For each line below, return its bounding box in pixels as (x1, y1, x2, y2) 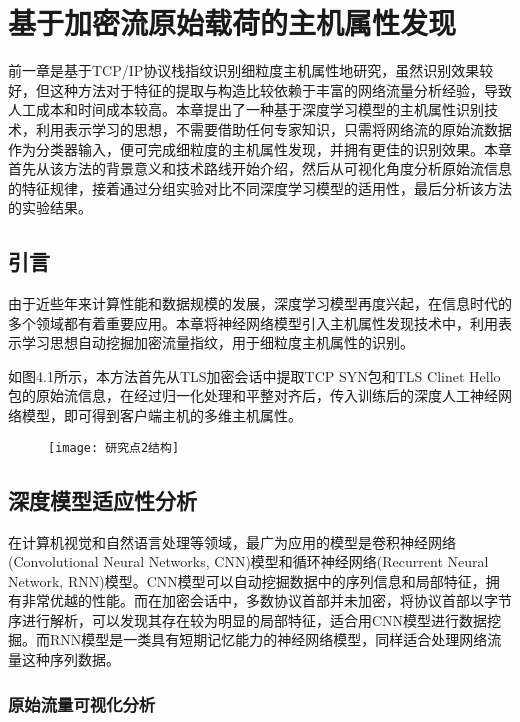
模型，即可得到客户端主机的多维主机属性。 (21, 405, 302, 426)
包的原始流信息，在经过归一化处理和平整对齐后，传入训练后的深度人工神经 (8, 385, 498, 406)
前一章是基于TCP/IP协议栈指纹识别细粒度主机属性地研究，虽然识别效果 (8, 60, 480, 81)
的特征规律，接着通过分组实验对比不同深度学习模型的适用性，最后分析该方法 (8, 177, 512, 198)
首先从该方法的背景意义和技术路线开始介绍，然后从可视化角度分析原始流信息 (8, 158, 512, 179)
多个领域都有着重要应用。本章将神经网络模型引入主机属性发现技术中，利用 (8, 312, 498, 333)
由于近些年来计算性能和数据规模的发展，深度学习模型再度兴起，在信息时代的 (8, 293, 512, 314)
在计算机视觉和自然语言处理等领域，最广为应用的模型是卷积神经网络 (8, 531, 456, 552)
